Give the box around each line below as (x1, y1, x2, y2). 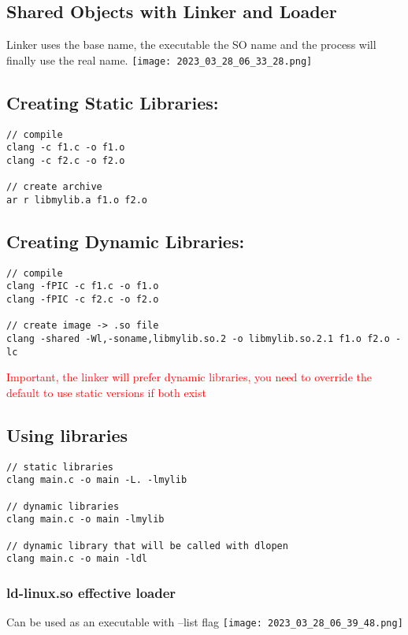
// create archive (6, 181, 102, 193)
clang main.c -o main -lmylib (6, 514, 165, 525)
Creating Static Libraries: (6, 90, 219, 114)
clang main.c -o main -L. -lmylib (6, 474, 187, 486)
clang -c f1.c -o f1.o (6, 142, 125, 154)
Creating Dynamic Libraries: (6, 228, 245, 253)
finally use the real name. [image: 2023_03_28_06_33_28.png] (6, 51, 313, 68)
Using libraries (6, 422, 128, 447)
